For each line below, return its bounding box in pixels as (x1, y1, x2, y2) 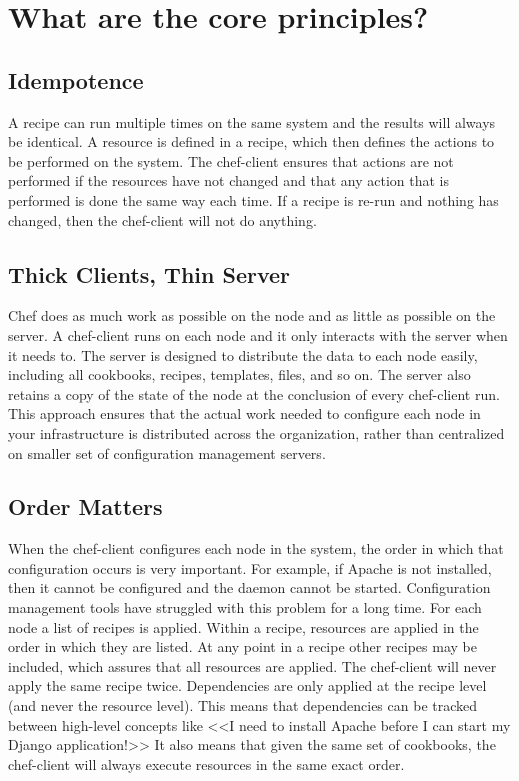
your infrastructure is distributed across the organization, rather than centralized (8, 422, 505, 443)
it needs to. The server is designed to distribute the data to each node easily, (8, 344, 478, 365)
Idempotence (8, 64, 144, 95)
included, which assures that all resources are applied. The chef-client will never (8, 655, 497, 676)
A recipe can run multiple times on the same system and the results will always (8, 111, 496, 132)
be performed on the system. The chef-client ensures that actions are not (8, 150, 454, 171)
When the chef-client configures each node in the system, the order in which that (8, 538, 504, 559)
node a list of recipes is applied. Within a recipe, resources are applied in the (8, 616, 479, 637)
